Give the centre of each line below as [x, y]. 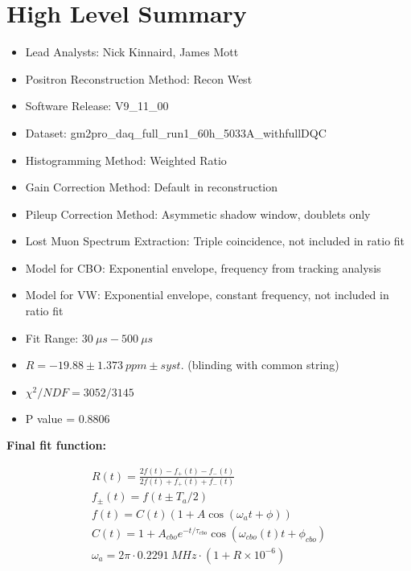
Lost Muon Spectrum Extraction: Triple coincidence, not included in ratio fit [215, 241]
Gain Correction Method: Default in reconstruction [152, 187]
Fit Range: [52, 337]
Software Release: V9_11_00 [97, 106]
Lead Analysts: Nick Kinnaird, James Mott [132, 52]
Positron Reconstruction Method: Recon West [139, 78]
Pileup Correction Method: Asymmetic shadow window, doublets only [198, 214]
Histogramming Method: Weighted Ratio [126, 160]
